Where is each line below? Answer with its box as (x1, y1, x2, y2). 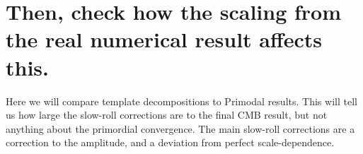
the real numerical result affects (6, 25, 323, 54)
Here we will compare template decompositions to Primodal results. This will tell (6, 93, 357, 108)
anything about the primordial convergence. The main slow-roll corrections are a (6, 121, 355, 136)
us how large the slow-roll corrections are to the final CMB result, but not (6, 107, 328, 122)
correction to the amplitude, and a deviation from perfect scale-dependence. (6, 135, 335, 150)
